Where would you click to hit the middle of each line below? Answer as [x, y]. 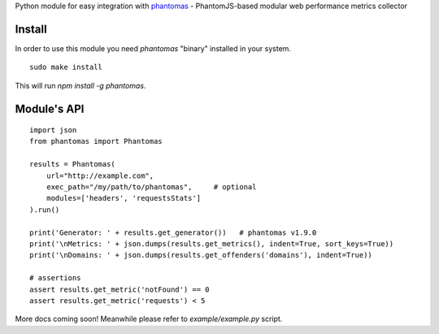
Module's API [50, 108]
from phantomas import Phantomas [96, 141]
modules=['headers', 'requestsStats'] [124, 198]
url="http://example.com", [100, 176]
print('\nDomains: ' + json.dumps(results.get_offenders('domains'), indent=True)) [201, 255]
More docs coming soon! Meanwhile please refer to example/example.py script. [149, 319]
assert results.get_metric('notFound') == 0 [120, 289]
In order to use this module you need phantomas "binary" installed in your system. [153, 48]
